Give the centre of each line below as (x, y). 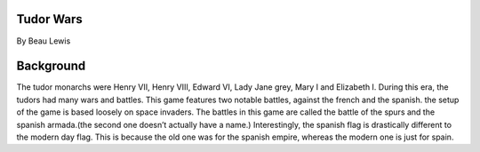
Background (51, 66)
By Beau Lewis (44, 41)
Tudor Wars (50, 19)
